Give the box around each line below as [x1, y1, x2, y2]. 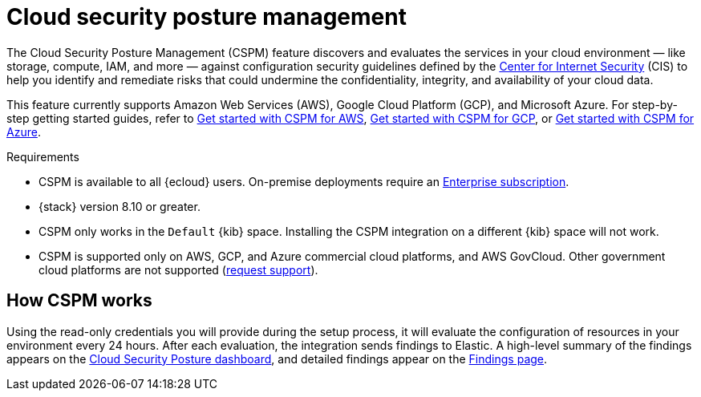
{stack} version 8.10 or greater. [38, 199, 201, 213]
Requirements [6, 149, 79, 164]
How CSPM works [6, 290, 152, 311]
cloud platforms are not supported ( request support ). [38, 262, 318, 277]
